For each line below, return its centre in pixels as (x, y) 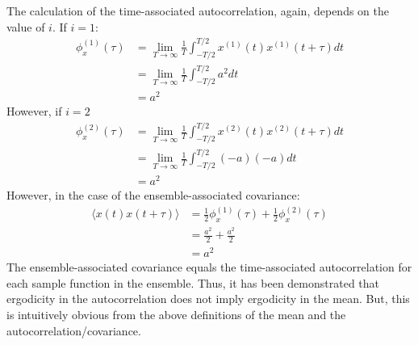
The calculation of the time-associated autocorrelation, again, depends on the (198, 11)
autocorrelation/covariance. (74, 330)
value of (26, 26)
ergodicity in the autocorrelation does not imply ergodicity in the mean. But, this (208, 299)
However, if (34, 110)
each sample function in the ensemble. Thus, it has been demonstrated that (193, 282)
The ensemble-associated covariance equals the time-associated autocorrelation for (209, 267)
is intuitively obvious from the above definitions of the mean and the (176, 314)
